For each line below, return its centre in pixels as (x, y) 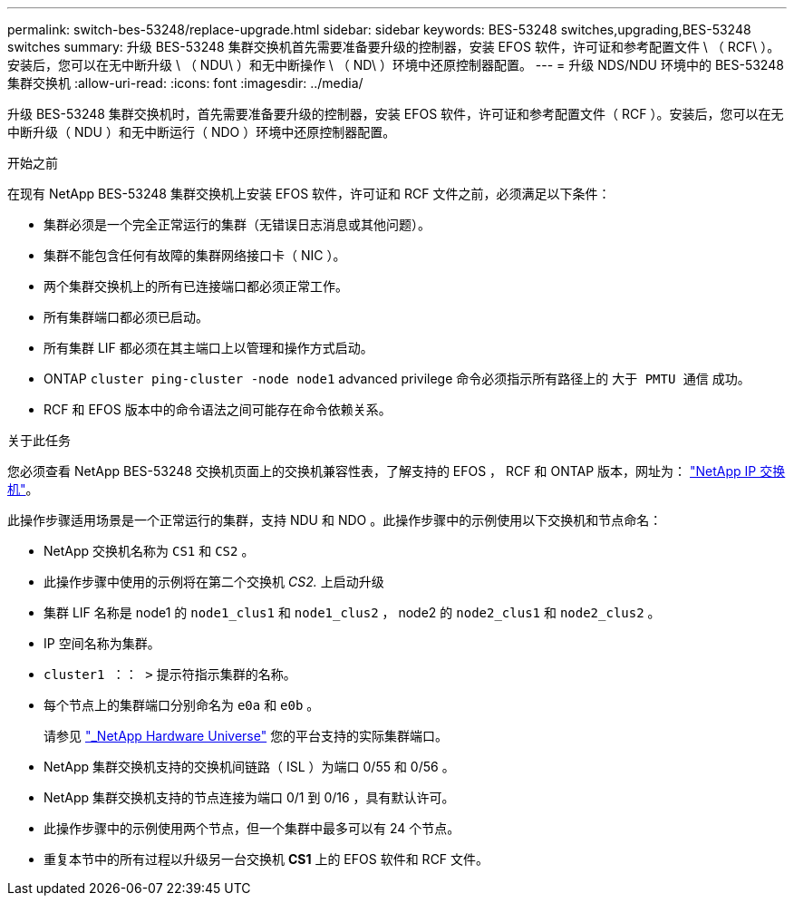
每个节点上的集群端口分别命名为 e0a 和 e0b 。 (182, 705)
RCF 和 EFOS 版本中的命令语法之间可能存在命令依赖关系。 (218, 409)
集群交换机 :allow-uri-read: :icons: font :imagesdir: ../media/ (185, 83)
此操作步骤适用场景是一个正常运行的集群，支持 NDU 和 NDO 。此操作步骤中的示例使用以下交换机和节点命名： (335, 520)
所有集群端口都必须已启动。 (126, 317)
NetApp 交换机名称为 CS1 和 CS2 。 (149, 551)
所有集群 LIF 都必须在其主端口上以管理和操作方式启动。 (208, 348)
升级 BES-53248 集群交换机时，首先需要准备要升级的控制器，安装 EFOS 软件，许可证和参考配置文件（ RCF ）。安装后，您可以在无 (396, 114)
